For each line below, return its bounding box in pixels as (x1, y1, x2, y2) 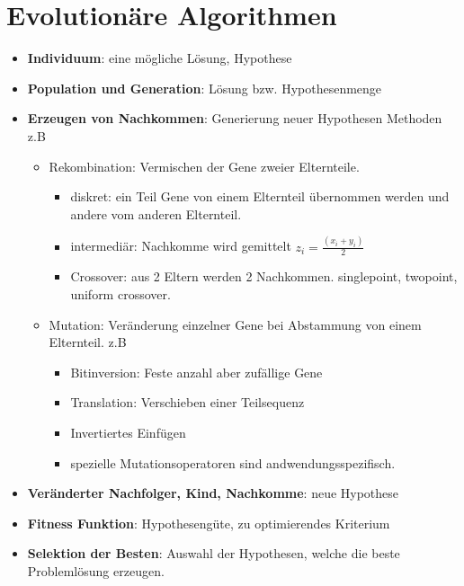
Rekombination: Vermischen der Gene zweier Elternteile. (49, 156, 360, 175)
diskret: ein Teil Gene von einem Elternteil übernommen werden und (70, 187, 450, 206)
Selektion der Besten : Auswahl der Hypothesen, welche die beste (27, 544, 400, 563)
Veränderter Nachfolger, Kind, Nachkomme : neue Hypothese (27, 484, 399, 502)
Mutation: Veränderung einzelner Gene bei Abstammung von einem (49, 315, 422, 333)
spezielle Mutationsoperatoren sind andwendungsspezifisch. (70, 453, 396, 472)
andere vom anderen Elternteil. (70, 204, 242, 223)
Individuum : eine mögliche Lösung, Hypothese (27, 49, 292, 67)
